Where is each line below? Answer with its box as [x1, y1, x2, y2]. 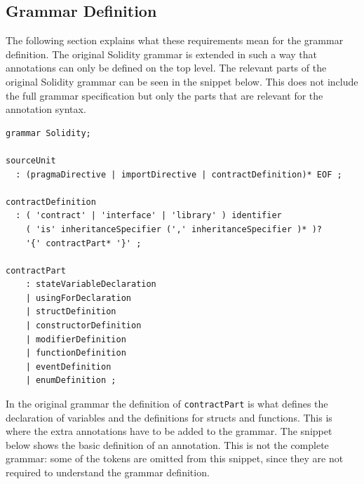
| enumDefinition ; [25, 375, 116, 386]
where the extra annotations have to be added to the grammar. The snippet [6, 424, 332, 438]
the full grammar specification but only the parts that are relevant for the [6, 88, 323, 102]
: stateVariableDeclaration [25, 279, 156, 290]
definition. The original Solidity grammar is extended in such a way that [6, 46, 318, 61]
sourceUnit [6, 155, 56, 166]
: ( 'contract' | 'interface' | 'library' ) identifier [15, 210, 282, 221]
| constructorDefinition [25, 321, 142, 331]
